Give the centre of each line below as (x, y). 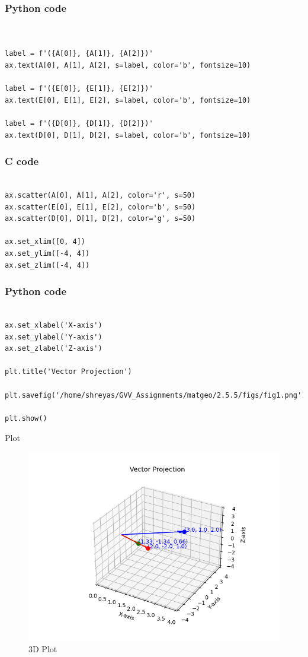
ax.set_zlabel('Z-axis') (54, 349)
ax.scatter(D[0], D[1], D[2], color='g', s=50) (100, 219)
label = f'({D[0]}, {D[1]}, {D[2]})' (79, 123)
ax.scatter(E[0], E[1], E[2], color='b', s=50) (100, 207)
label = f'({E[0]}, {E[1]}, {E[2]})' (79, 89)
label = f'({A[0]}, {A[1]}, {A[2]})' (79, 54)
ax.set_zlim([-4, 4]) (47, 265)
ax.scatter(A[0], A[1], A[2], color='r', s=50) (100, 195)
